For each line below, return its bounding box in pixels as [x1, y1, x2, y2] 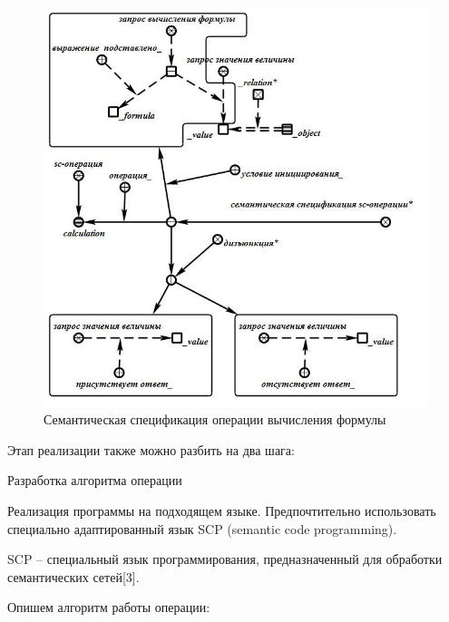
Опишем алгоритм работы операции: [7, 598, 210, 617]
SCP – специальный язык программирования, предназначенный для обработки [7, 549, 443, 569]
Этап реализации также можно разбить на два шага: [7, 440, 295, 459]
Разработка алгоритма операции [7, 471, 182, 490]
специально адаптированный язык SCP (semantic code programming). [7, 519, 397, 538]
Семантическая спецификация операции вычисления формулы [44, 410, 386, 429]
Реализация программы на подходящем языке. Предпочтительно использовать [7, 501, 436, 520]
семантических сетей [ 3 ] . [7, 567, 140, 586]
